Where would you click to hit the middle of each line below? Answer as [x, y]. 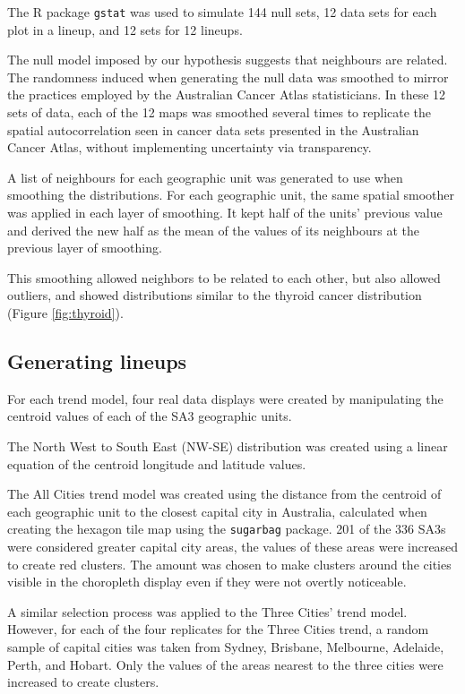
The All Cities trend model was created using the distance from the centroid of [224, 494]
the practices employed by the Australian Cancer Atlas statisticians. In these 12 [227, 94]
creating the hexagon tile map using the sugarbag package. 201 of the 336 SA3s [227, 529]
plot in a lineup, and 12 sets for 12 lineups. [125, 29]
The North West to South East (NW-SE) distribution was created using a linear [228, 446]
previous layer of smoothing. [85, 248]
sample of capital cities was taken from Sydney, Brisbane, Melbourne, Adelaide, [226, 646]
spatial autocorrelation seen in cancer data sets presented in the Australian [213, 129]
